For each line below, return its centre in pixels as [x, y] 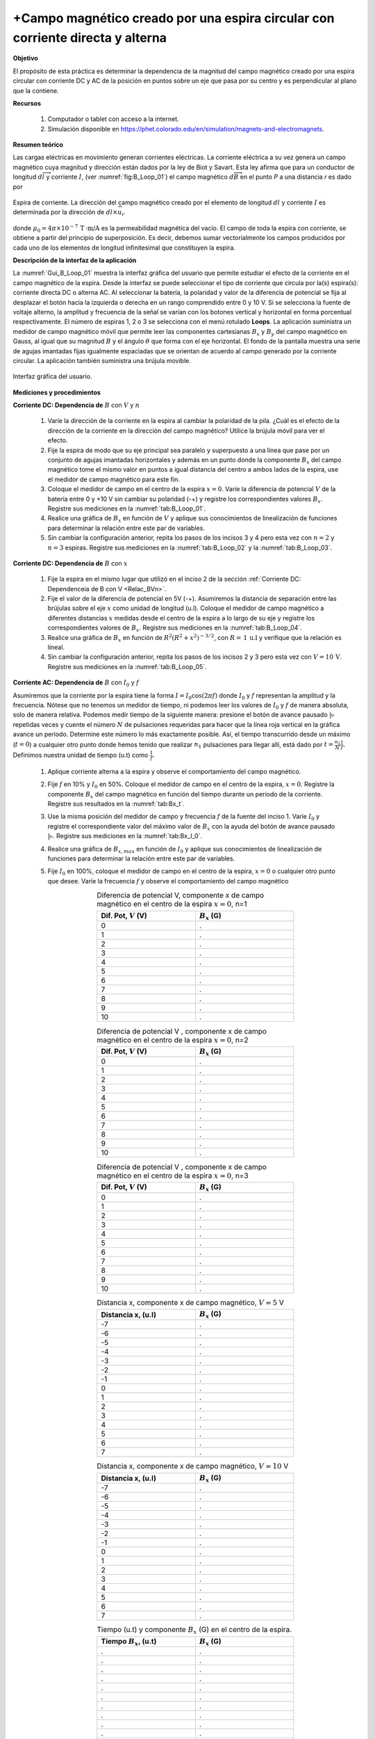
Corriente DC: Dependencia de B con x [70, 563]
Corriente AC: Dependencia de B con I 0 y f [76, 683]
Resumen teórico [38, 145]
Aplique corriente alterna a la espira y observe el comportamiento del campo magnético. [174, 771]
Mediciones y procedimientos [57, 392]
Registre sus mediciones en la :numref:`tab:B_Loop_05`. [127, 666]
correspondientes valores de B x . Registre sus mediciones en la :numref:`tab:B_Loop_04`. [175, 628]
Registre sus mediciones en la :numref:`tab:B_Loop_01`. [127, 508]
